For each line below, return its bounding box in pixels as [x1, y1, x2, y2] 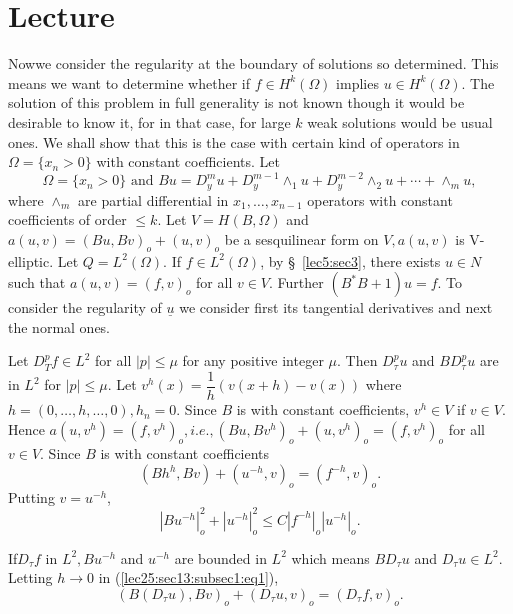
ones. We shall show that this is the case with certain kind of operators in [8, 131, 460, 152]
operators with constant [307, 189, 453, 210]
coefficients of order [8, 209, 127, 230]
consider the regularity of [8, 297, 162, 318]
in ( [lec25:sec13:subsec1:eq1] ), [98, 567, 279, 588]
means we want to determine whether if [8, 72, 251, 93]
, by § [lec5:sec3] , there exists [260, 250, 441, 271]
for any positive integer [182, 350, 324, 371]
